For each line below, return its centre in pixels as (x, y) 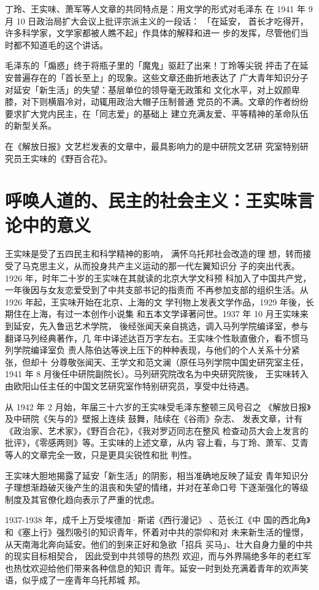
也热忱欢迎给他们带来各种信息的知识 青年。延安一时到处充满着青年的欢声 (152, 568)
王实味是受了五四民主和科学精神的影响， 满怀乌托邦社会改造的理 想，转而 (154, 254)
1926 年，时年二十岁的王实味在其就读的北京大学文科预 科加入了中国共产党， (158, 278)
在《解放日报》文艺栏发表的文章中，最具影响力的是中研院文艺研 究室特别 (152, 146)
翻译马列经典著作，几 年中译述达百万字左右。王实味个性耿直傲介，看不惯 (152, 338)
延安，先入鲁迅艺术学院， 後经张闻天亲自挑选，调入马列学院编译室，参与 (161, 326)
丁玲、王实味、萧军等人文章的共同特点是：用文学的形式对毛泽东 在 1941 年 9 (159, 9)
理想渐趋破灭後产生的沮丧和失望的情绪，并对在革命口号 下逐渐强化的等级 (161, 487)
